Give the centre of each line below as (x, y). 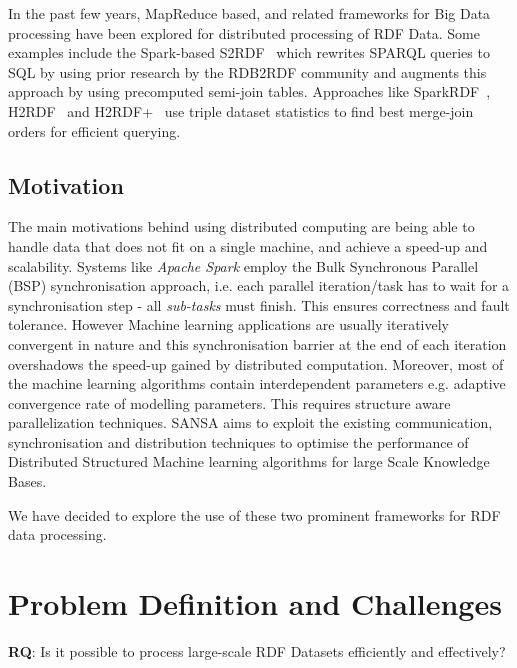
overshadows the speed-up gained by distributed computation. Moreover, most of (256, 363)
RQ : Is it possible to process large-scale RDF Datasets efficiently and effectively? (257, 650)
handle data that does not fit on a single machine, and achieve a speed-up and (248, 245)
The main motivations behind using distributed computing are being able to (241, 226)
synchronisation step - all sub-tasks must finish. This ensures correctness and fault (259, 304)
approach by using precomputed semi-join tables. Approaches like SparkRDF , (249, 91)
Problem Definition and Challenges (255, 603)
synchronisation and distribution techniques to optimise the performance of (238, 441)
